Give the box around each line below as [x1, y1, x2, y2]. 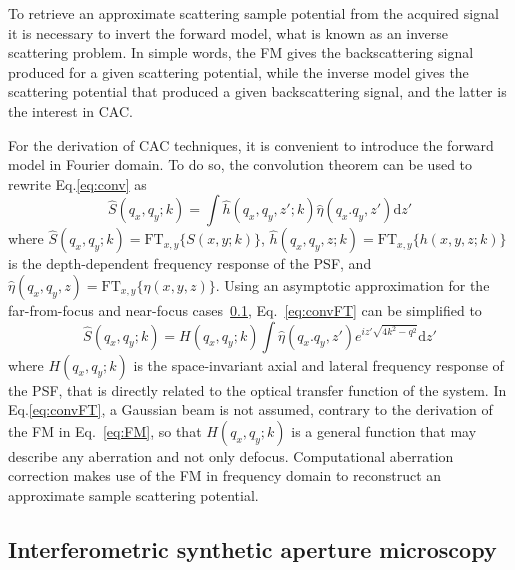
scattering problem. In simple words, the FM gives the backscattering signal [8, 42, 474, 63]
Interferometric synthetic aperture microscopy [8, 533, 497, 564]
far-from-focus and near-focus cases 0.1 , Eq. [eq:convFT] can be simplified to [8, 299, 482, 320]
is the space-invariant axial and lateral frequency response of [133, 354, 504, 375]
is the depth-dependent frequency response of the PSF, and [8, 253, 372, 274]
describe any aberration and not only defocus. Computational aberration [8, 445, 454, 466]
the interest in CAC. [8, 100, 133, 121]
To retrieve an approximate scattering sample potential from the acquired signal [8, 3, 499, 23]
